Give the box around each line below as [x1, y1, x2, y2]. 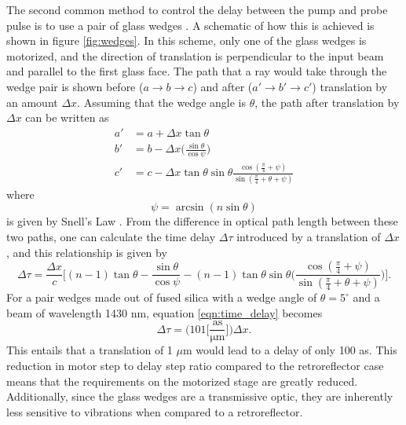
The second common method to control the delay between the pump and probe [6, 2, 388, 17]
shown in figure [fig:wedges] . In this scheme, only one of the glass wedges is [6, 32, 367, 49]
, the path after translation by [254, 93, 400, 110]
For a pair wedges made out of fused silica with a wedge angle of [6, 289, 317, 306]
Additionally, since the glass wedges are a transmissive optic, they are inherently [6, 388, 393, 405]
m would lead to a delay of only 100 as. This [182, 342, 397, 358]
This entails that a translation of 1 [6, 342, 173, 358]
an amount [6, 93, 58, 110]
